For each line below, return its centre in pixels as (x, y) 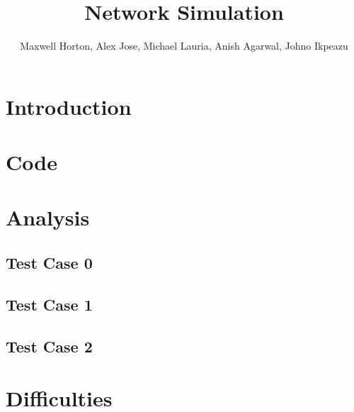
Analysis (48, 217)
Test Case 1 (49, 304)
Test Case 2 (49, 346)
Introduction (69, 106)
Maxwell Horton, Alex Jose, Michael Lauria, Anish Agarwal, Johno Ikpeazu (184, 46)
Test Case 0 (49, 263)
